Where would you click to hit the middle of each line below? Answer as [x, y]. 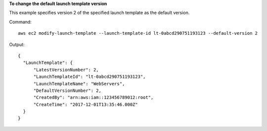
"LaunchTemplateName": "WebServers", [79, 84]
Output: [17, 44]
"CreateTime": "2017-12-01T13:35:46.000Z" [86, 104]
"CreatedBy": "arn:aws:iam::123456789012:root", [93, 98]
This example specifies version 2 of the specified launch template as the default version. [99, 13]
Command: [20, 22]
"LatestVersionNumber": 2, [66, 70]
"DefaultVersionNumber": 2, [67, 90]
